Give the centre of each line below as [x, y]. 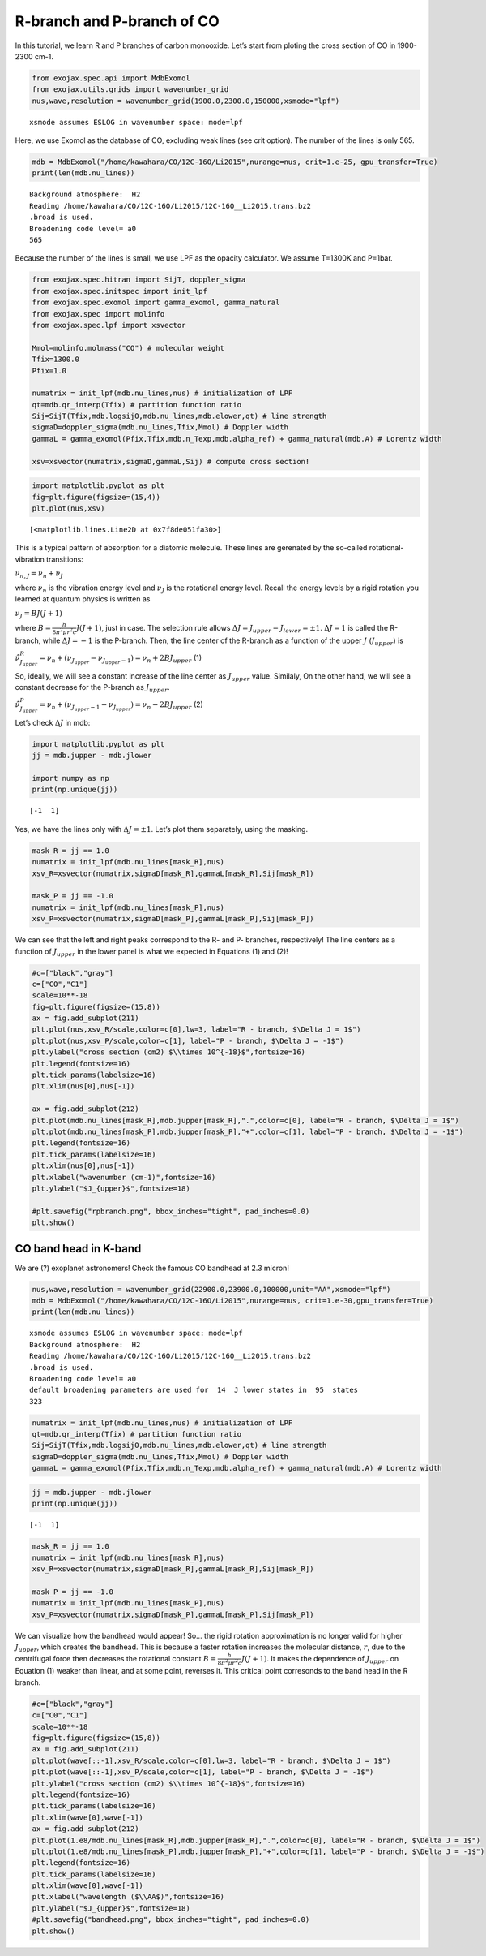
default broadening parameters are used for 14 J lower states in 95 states [194, 1390]
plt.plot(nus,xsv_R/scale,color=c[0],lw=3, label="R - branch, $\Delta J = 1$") [196, 1030]
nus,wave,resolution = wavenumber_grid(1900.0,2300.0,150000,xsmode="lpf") [186, 101]
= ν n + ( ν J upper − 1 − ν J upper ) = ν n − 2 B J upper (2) [122, 706]
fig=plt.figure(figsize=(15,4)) [96, 497]
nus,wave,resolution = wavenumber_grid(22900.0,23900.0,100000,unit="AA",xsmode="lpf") [211, 1289]
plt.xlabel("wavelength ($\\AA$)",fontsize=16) [128, 1897]
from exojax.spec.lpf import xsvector [109, 325]
